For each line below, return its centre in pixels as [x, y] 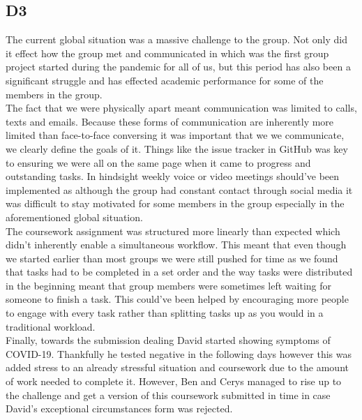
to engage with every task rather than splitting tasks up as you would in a [165, 313]
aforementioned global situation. [74, 217]
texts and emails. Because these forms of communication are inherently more [170, 121]
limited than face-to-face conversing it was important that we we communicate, [175, 135]
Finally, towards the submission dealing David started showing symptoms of [168, 340]
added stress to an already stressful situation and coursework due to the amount [177, 367]
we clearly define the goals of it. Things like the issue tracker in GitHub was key [177, 148]
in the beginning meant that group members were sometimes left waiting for [169, 285]
